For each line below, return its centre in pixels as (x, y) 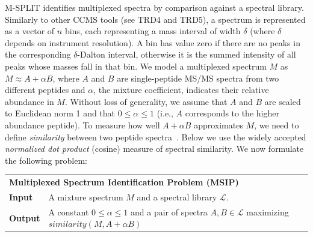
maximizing (268, 211)
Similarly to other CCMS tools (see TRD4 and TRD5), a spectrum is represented (155, 19)
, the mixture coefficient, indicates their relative (181, 90)
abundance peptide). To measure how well (82, 124)
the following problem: (46, 160)
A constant (69, 211)
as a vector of (30, 31)
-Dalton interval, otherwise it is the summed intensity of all (187, 54)
